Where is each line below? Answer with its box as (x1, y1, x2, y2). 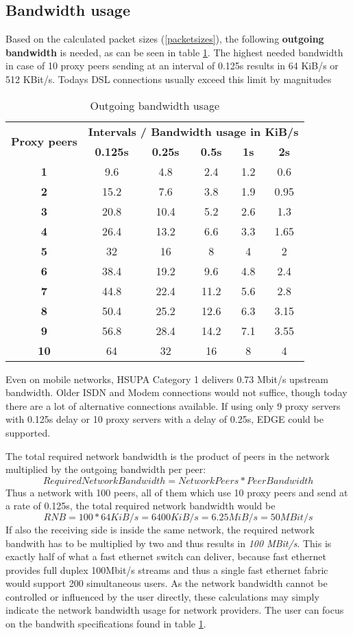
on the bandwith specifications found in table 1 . (5, 616, 206, 631)
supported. (5, 425, 51, 439)
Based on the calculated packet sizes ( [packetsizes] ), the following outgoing (5, 32, 324, 46)
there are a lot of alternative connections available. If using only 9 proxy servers (5, 398, 341, 413)
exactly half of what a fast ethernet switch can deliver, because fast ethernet (5, 549, 326, 564)
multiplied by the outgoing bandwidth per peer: (5, 462, 206, 476)
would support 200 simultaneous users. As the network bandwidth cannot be (5, 576, 328, 590)
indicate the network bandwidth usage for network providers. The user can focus (5, 603, 344, 617)
